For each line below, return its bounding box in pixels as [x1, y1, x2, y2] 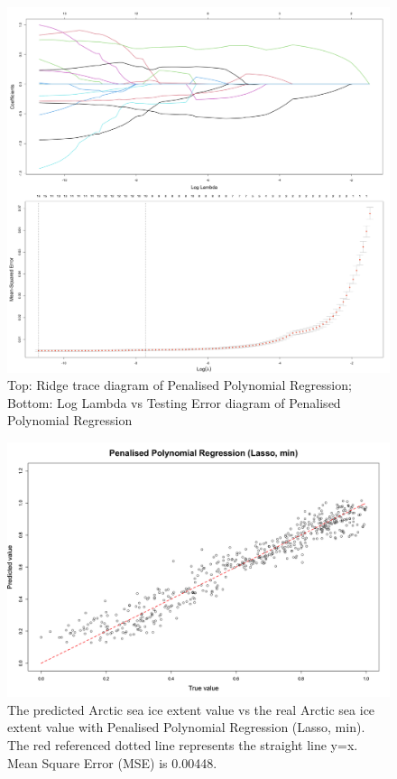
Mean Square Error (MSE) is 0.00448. [7, 753, 217, 772]
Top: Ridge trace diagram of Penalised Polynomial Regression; [7, 376, 352, 394]
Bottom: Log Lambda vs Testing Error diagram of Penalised [7, 393, 341, 412]
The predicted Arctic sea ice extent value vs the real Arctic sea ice [7, 700, 375, 719]
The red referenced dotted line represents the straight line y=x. [7, 736, 358, 755]
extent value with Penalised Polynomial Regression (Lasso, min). [7, 718, 365, 737]
